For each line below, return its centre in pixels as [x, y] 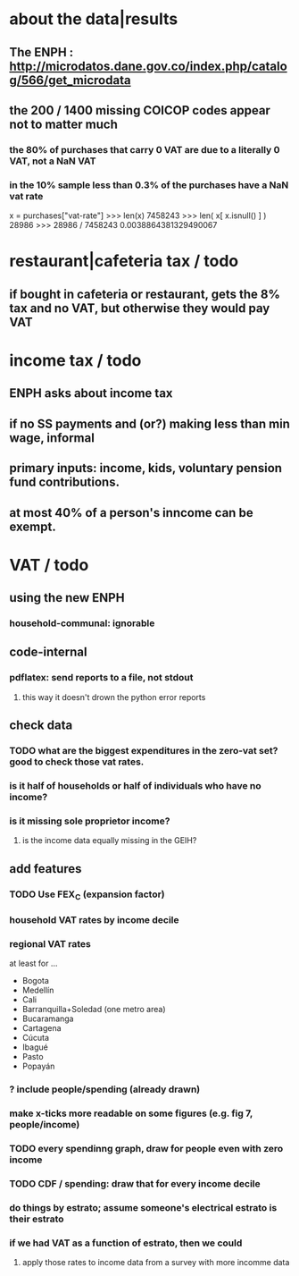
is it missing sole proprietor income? [90, 821]
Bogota [35, 981]
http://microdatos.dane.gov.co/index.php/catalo [148, 66]
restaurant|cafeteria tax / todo [124, 262]
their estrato [37, 1219]
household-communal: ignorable [82, 623]
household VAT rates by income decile [95, 919]
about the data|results [94, 19]
